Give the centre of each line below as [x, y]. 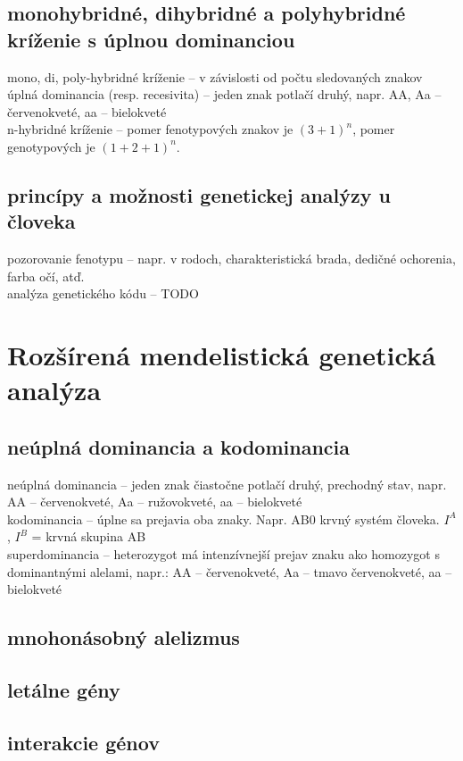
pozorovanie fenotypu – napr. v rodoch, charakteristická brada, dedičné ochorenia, [231, 259]
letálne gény [64, 690]
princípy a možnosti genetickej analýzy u [199, 194]
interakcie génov [83, 742]
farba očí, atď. [46, 276]
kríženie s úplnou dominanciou [151, 39]
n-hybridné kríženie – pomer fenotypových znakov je [150, 129]
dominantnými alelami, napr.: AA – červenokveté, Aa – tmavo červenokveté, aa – [230, 571]
